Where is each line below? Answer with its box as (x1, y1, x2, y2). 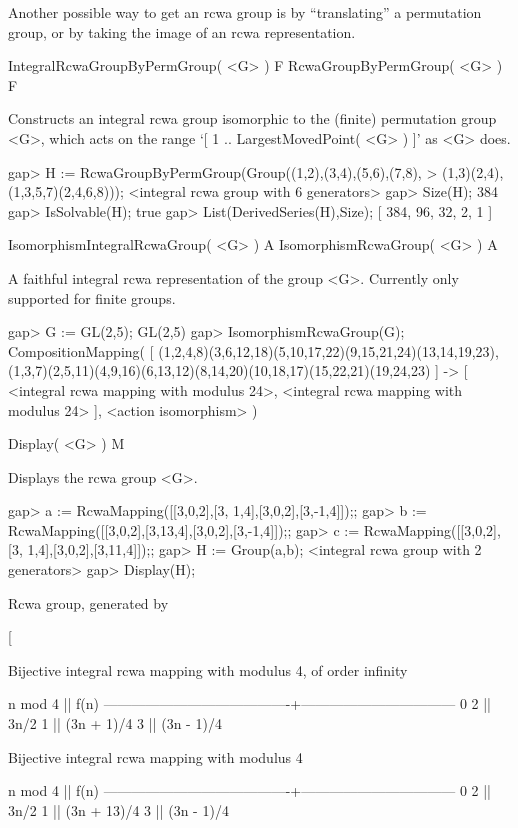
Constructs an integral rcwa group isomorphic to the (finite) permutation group (8, 108, 497, 129)
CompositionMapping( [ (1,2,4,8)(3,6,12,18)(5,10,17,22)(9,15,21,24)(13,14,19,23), (8, 340, 499, 361)
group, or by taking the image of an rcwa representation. (8, 21, 356, 42)
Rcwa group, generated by (8, 592, 169, 613)
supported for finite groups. (8, 287, 176, 308)
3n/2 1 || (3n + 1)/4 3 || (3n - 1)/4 (8, 713, 222, 734)
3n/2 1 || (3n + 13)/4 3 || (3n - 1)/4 (8, 799, 229, 820)
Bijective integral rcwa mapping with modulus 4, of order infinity (8, 659, 408, 680)
